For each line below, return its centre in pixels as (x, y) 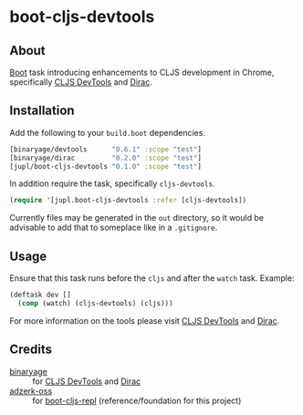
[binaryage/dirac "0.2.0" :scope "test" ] (106, 158)
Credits (31, 350)
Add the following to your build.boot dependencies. (107, 132)
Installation (42, 111)
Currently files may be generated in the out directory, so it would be (137, 218)
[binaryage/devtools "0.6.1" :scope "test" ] (106, 149)
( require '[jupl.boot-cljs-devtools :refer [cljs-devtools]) (128, 201)
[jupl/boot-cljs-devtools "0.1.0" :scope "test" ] (106, 166)
